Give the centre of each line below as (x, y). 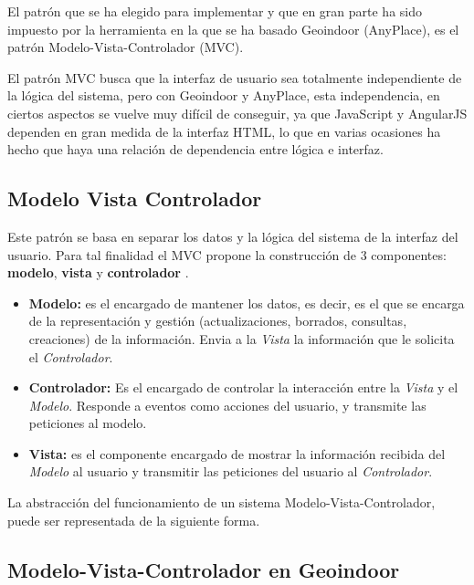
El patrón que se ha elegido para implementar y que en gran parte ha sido (215, 11)
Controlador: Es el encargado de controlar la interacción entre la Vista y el (243, 387)
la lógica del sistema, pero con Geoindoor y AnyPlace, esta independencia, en (224, 95)
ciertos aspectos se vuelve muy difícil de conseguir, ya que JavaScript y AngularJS (237, 113)
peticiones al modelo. (88, 423)
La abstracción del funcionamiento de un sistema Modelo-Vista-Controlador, (221, 502)
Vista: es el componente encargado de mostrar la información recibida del (237, 453)
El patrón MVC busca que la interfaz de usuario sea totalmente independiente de (235, 77)
